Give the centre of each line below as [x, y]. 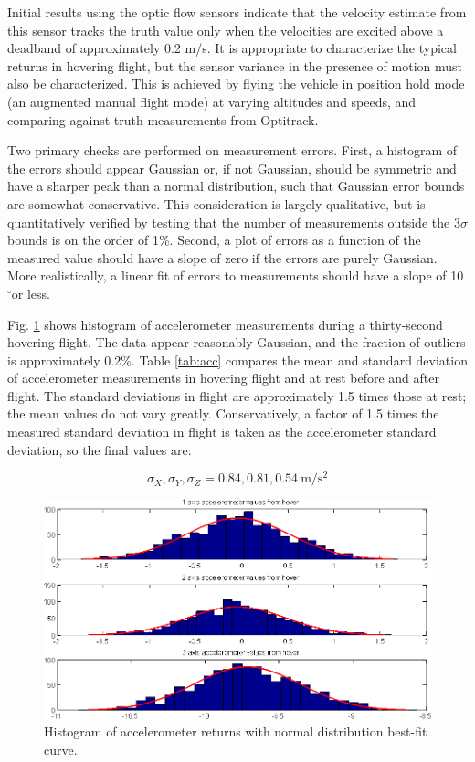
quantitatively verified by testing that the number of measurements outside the [229, 222]
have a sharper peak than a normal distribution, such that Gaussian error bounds [236, 186]
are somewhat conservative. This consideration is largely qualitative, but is [216, 203]
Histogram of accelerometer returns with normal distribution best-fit [236, 731]
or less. [31, 293]
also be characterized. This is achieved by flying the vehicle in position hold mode [236, 84]
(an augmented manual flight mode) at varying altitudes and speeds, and [212, 101]
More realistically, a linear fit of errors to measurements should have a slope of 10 [236, 275]
